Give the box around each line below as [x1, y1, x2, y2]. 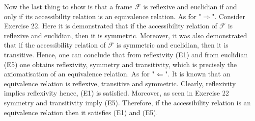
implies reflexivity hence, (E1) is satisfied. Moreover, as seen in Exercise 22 [4, 88, 229, 98]
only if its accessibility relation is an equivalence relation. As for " [4, 11, 201, 21]
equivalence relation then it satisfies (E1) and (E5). [4, 107, 158, 117]
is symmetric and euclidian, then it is [116, 40, 228, 50]
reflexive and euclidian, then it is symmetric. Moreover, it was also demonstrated [4, 30, 247, 40]
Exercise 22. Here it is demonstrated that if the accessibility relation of [4, 21, 217, 31]
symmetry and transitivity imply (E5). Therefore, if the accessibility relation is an [4, 97, 251, 107]
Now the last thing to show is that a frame [4, 1, 133, 11]
